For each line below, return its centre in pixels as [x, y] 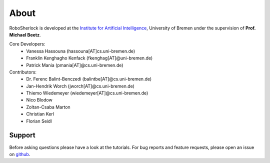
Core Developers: [27, 44]
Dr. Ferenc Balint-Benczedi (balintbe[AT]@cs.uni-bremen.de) [89, 79]
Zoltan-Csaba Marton [48, 107]
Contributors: [23, 72]
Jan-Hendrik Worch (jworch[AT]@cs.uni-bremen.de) [80, 86]
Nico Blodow [39, 100]
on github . [20, 154]
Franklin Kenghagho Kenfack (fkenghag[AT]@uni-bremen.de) [89, 58]
